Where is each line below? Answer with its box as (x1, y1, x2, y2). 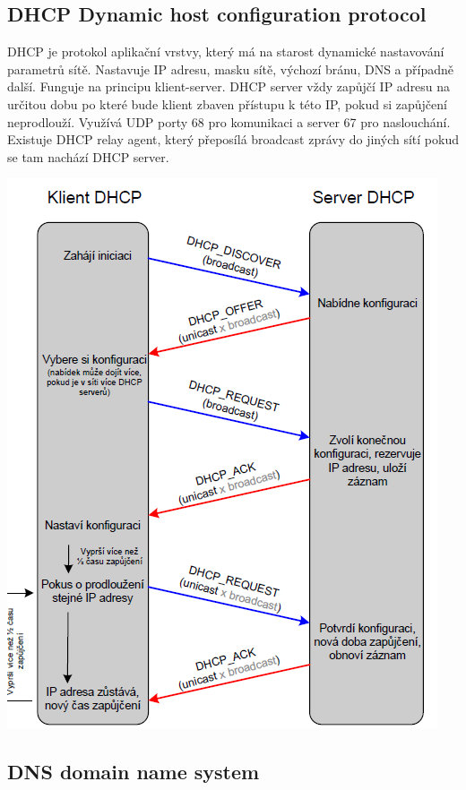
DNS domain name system (7, 758, 260, 786)
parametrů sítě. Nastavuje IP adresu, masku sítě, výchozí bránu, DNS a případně (7, 59, 453, 78)
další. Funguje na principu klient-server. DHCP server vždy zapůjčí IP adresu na (7, 77, 451, 96)
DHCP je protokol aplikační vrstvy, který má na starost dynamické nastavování (7, 42, 444, 61)
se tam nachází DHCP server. (7, 147, 169, 166)
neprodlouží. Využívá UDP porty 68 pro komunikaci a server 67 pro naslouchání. (7, 112, 451, 131)
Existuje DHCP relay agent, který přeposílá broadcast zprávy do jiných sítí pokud (7, 130, 459, 149)
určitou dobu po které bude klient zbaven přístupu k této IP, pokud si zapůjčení (7, 94, 447, 113)
